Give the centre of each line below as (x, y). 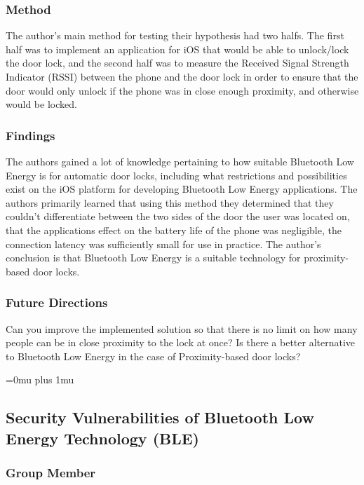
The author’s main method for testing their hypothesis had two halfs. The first (175, 35)
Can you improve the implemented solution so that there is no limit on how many (182, 328)
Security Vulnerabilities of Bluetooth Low (160, 417)
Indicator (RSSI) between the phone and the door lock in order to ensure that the (182, 76)
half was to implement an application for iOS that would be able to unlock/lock (177, 49)
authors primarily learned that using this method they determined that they (170, 202)
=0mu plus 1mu (40, 380)
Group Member (51, 473)
